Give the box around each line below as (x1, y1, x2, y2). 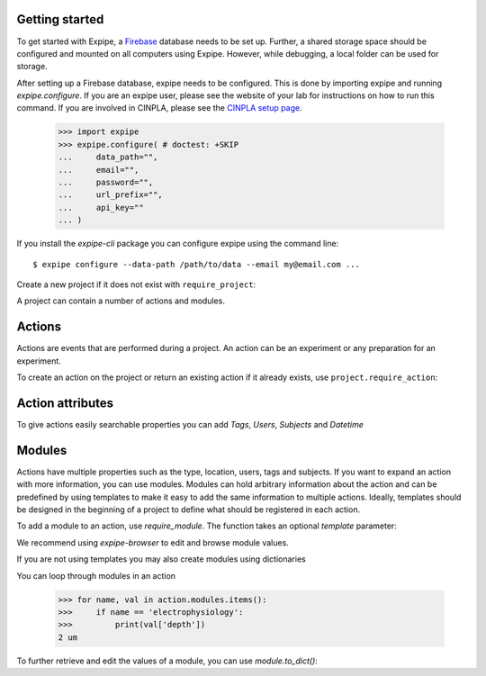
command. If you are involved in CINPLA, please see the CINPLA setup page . (16, 103, 302, 113)
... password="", (58, 177, 154, 188)
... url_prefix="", (58, 190, 164, 200)
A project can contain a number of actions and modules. (16, 295, 225, 306)
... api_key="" (58, 203, 144, 212)
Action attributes (16, 395, 114, 410)
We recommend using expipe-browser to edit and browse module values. (16, 536, 290, 548)
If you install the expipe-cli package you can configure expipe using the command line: (16, 239, 339, 249)
